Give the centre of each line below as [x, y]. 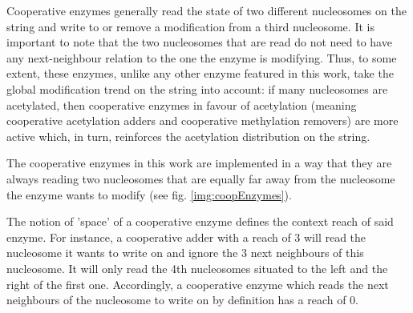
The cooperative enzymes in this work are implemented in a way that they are [199, 163]
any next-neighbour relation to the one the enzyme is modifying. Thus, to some [202, 57]
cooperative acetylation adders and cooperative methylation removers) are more [202, 120]
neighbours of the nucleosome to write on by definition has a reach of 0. [183, 300]
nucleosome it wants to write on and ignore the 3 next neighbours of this [185, 253]
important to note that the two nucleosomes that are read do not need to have [199, 42]
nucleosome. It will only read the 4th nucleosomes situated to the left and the [197, 268]
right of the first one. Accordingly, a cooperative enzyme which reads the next [198, 284]
